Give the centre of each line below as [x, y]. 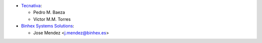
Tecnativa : [32, 6]
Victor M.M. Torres [52, 19]
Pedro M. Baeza [49, 13]
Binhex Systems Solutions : [48, 26]
